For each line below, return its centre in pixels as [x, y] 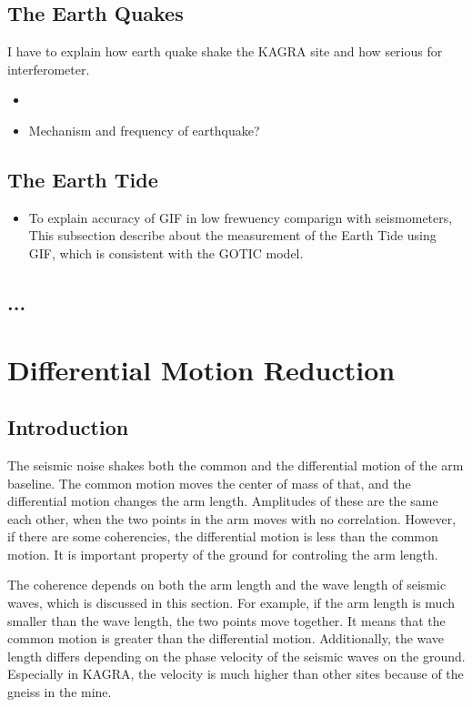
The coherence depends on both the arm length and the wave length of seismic [227, 585]
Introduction [68, 427]
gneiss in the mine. [60, 692]
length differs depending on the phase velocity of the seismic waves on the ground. [236, 656]
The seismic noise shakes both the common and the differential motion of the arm [236, 465]
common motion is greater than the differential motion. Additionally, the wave [226, 638]
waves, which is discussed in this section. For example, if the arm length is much [231, 603]
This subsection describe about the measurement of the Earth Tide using [232, 235]
